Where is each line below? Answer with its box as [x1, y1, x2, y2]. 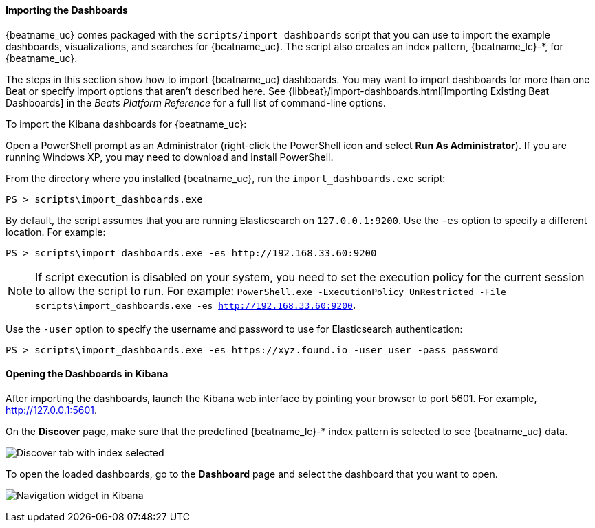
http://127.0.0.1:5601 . [6, 404, 97, 416]
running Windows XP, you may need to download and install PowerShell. [6, 151, 334, 163]
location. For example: [6, 225, 106, 238]
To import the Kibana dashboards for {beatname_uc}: [6, 118, 247, 130]
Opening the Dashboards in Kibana [6, 368, 169, 380]
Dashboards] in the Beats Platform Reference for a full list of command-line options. [6, 96, 386, 109]
